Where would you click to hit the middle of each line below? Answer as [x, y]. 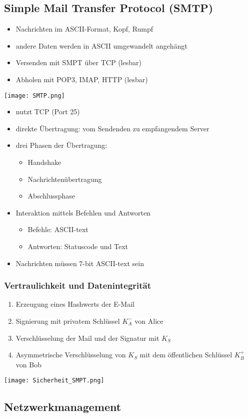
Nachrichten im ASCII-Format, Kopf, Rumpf [84, 29]
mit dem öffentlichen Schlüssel [186, 355]
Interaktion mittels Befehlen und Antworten [83, 212]
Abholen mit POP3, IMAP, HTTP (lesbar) [82, 79]
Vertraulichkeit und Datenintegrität [78, 285]
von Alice [149, 321]
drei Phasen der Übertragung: [61, 145]
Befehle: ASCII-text [58, 229]
